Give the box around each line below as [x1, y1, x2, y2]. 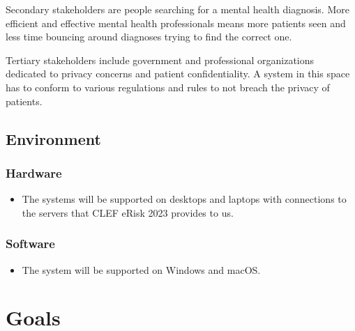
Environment [6, 128, 101, 149]
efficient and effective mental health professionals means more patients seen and [6, 15, 346, 30]
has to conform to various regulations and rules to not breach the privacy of [6, 79, 330, 94]
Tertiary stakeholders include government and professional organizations [6, 52, 315, 67]
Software [6, 235, 55, 252]
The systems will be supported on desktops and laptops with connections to [22, 192, 347, 206]
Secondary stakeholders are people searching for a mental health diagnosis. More [6, 2, 349, 16]
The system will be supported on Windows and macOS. [22, 262, 261, 277]
